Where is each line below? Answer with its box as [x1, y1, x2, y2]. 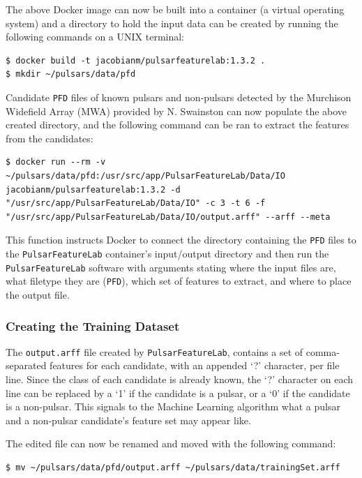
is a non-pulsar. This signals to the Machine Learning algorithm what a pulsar [6, 399, 340, 414]
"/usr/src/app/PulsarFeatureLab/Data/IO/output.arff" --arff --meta [6, 211, 331, 222]
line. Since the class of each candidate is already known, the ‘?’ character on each [6, 372, 354, 387]
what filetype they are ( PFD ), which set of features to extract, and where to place [6, 274, 352, 288]
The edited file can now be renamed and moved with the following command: [6, 436, 336, 451]
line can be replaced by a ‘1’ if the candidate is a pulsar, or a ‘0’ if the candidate [6, 385, 350, 400]
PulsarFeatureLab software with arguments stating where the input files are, [6, 260, 336, 274]
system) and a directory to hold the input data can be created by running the [6, 15, 338, 30]
